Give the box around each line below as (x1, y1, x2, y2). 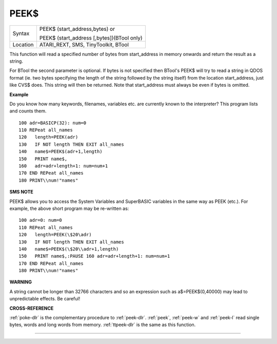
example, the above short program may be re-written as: (9, 205, 129, 212)
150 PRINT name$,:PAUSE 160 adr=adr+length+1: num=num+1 (18, 253, 170, 259)
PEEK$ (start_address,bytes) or (39, 25, 115, 32)
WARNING (9, 279, 32, 285)
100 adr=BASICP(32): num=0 (18, 120, 87, 126)
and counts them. (9, 108, 47, 114)
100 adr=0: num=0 (18, 217, 62, 223)
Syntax (12, 30, 30, 37)
